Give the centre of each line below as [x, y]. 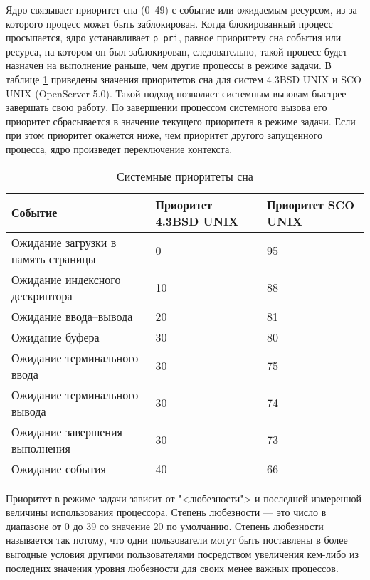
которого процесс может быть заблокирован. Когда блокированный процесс [169, 23]
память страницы [54, 258]
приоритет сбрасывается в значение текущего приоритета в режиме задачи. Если [181, 121]
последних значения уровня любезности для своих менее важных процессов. [172, 568]
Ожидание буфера [55, 337]
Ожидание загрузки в [64, 242]
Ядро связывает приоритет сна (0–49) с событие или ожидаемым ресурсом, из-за [181, 9]
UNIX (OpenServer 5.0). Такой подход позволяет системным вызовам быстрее [176, 93]
